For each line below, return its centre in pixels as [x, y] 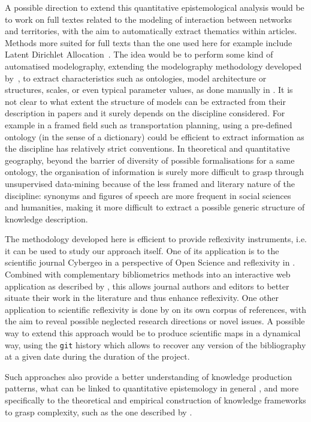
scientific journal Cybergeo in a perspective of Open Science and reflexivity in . [150, 262]
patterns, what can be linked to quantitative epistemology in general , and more [152, 388]
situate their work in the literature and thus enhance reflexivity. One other [142, 298]
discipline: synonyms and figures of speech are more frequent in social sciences [148, 195]
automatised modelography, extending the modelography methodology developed [153, 66]
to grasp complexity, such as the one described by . [99, 412]
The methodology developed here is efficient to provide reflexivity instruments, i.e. [156, 239]
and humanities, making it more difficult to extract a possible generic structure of [155, 207]
